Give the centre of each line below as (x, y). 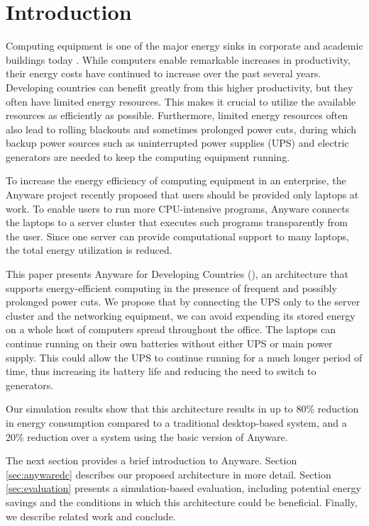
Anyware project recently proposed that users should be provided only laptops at (182, 195)
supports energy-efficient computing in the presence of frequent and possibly (171, 287)
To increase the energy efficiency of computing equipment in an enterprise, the (176, 180)
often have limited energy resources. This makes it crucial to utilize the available (181, 101)
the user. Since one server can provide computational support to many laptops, (177, 236)
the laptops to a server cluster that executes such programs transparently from (177, 222)
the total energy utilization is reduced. (89, 250)
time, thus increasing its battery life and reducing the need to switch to (161, 371)
